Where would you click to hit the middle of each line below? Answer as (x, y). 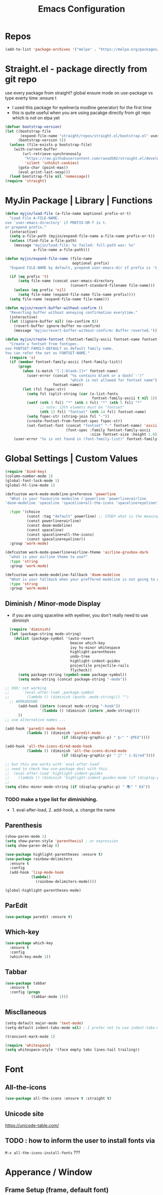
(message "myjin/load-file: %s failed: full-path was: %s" (75, 245)
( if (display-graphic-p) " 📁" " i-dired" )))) (108, 755)
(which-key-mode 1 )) (30, 957)
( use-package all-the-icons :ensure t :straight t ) (58, 1099)
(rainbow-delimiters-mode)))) (66, 882)
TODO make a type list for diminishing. (51, 799)
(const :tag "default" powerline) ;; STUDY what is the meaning (93, 517)
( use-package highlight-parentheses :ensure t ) (54, 854)
